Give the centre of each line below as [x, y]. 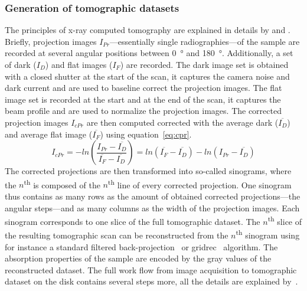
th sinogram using [268, 234]
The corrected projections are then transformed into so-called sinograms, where [148, 171]
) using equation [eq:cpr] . [146, 134]
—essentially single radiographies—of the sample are [205, 41]
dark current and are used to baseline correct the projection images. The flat [143, 88]
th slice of [285, 220]
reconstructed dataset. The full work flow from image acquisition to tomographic [151, 269]
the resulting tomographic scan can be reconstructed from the [117, 235]
